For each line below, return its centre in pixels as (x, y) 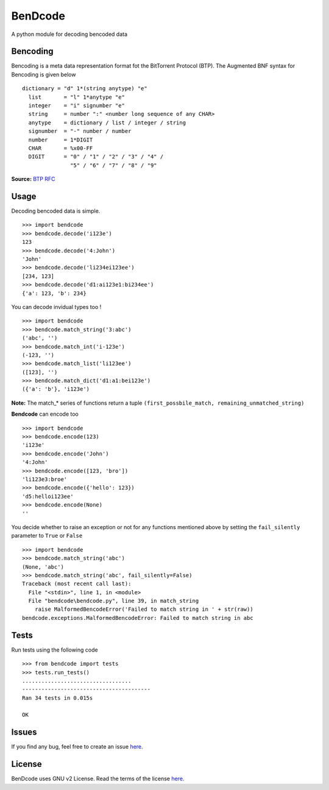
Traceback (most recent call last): (77, 584)
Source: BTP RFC (33, 179)
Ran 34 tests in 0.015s (58, 698)
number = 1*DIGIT (61, 140)
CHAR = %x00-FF (61, 148)
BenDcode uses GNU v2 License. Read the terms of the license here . (98, 779)
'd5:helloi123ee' (48, 496)
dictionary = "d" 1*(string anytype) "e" (85, 89)
